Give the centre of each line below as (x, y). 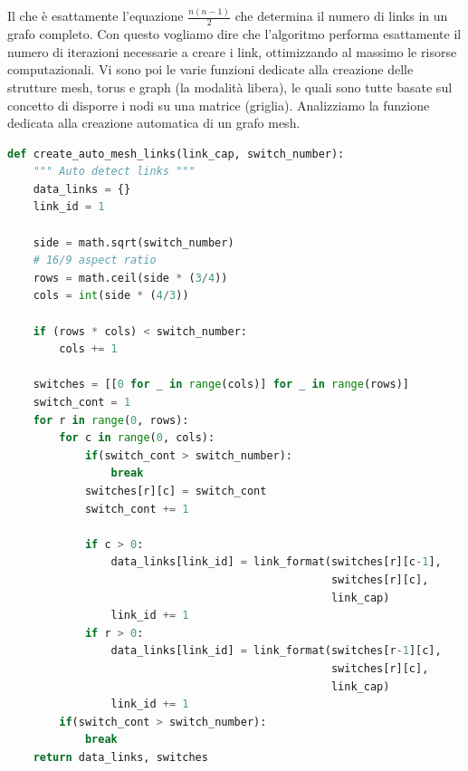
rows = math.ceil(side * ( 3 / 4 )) (130, 278)
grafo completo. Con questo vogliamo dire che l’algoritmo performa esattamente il (234, 34)
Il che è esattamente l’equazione (96, 16)
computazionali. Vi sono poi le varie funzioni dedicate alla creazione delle (210, 69)
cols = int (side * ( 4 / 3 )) (111, 296)
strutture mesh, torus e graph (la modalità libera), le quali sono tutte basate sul (230, 87)
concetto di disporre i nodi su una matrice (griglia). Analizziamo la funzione (219, 105)
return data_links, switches (120, 757)
